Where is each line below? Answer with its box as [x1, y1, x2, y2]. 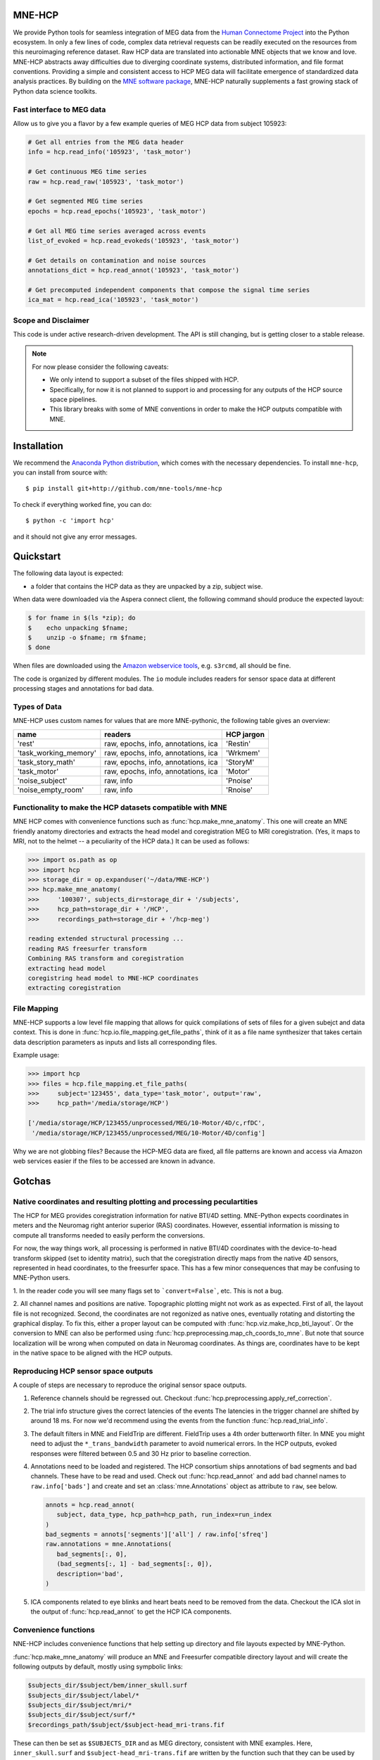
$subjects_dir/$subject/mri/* [27, 1701, 132, 1709]
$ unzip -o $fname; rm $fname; [27, 634, 147, 642]
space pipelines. [49, 395, 98, 403]
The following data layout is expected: [13, 569, 124, 577]
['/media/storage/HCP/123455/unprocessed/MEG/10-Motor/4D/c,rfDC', [27, 1119, 266, 1127]
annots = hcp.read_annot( [45, 1500, 135, 1509]
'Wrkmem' [225, 748, 260, 758]
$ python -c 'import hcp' [25, 517, 115, 524]
